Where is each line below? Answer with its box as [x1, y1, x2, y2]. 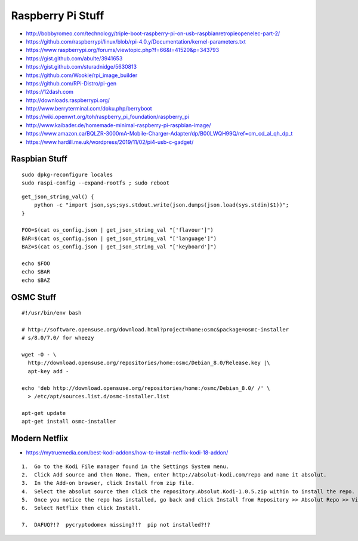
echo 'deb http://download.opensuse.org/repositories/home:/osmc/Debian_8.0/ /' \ [21, 385, 270, 391]
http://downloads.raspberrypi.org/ [26, 96, 110, 104]
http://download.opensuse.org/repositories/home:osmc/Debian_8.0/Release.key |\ [27, 359, 270, 367]
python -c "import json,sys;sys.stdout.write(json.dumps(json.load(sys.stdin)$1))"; [33, 202, 289, 208]
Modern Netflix [11, 434, 69, 444]
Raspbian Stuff [11, 154, 68, 164]
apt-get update [21, 410, 66, 416]
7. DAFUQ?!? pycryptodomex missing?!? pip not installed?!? [21, 521, 211, 528]
